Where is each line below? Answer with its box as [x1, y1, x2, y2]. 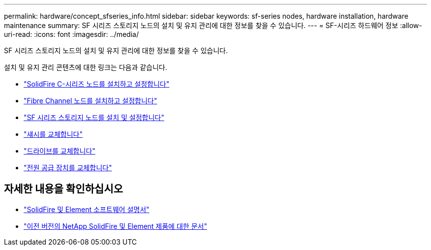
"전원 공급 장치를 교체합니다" [24, 163, 112, 172]
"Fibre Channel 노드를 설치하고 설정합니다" [24, 96, 157, 105]
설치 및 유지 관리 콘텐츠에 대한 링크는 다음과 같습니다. [4, 63, 167, 71]
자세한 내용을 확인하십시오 [4, 183, 123, 195]
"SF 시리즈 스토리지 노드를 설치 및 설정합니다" [24, 113, 164, 122]
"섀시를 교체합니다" [24, 130, 83, 138]
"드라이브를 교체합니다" [24, 147, 95, 155]
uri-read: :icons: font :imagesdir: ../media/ [4, 30, 139, 38]
